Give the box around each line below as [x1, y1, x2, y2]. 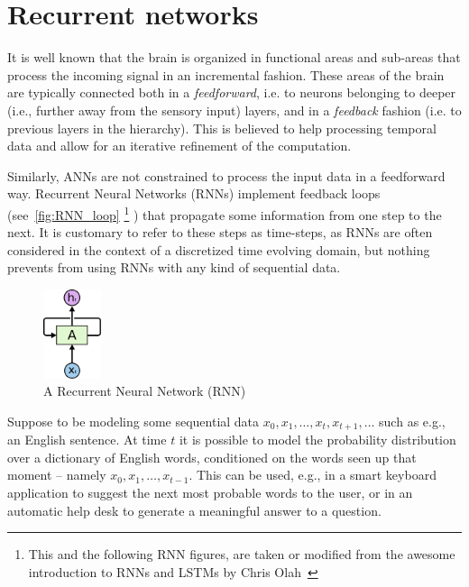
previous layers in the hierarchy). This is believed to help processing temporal [7, 118, 437, 137]
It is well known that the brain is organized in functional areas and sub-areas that [7, 48, 461, 67]
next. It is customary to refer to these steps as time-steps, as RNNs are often [7, 223, 433, 242]
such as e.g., [379, 411, 446, 430]
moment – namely [7, 465, 106, 484]
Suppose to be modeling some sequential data [7, 411, 260, 430]
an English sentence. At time [7, 430, 167, 449]
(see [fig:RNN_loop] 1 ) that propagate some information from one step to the [7, 202, 442, 224]
